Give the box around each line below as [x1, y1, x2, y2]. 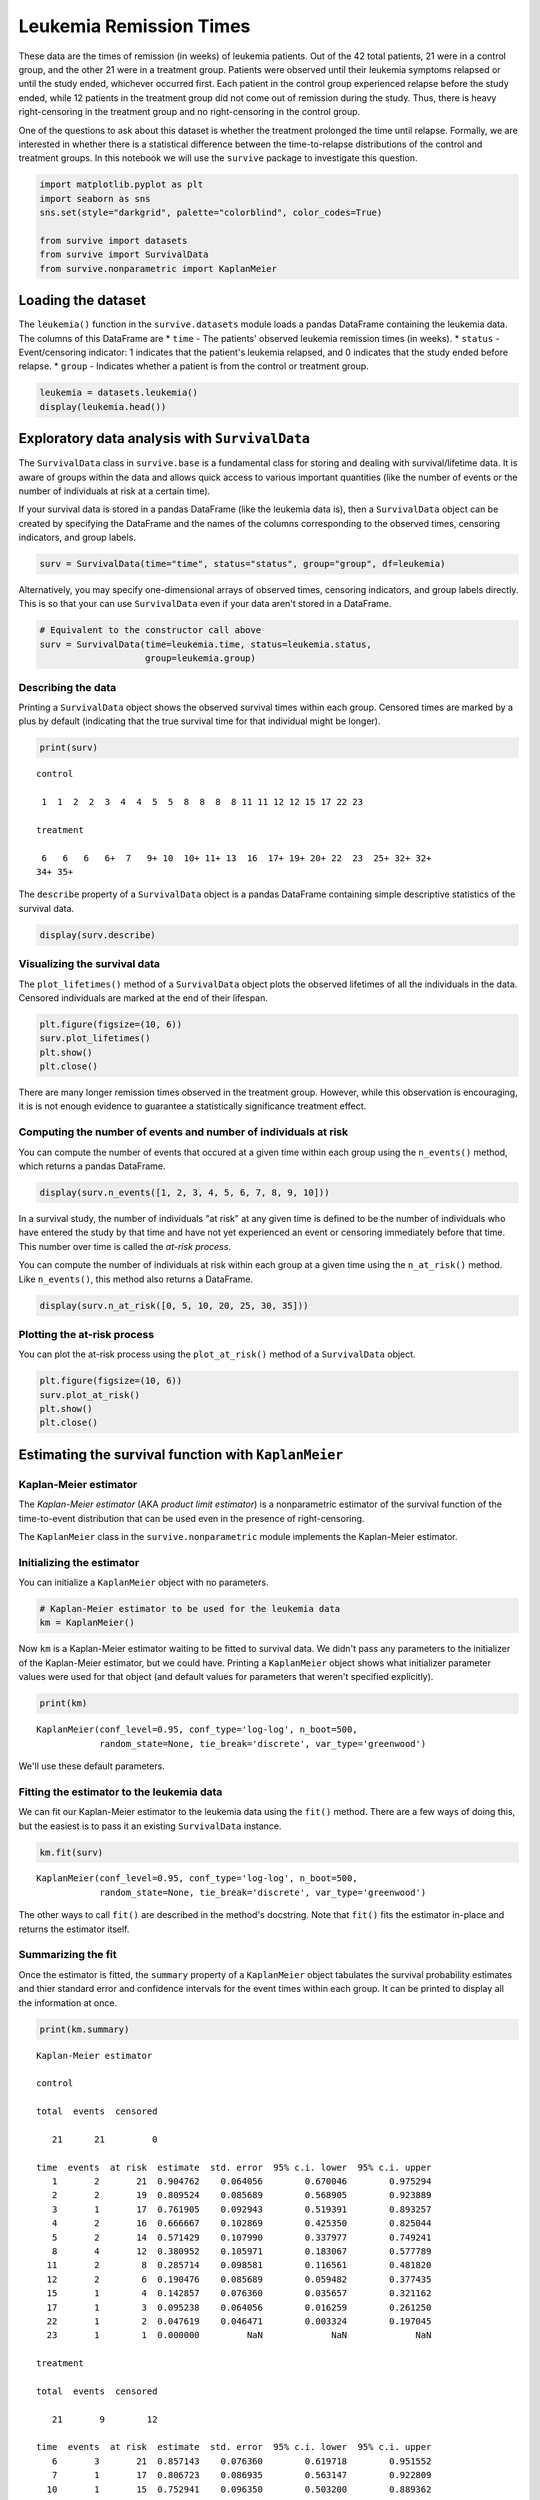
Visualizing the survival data [18, 957, 160, 971]
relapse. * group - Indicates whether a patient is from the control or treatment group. [18, 360, 369, 372]
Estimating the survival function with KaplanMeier [18, 1446, 344, 1463]
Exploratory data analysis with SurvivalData [18, 430, 310, 447]
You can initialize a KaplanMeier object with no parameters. [18, 1576, 269, 1589]
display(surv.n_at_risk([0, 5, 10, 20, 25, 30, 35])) [39, 1300, 309, 1311]
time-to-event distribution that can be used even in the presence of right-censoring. [18, 1512, 365, 1524]
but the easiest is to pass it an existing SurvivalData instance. [18, 1820, 282, 1832]
